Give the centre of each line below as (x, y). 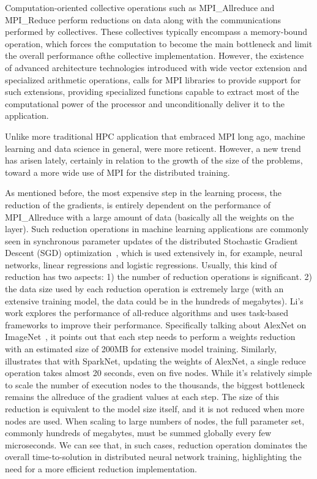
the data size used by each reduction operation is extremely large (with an (144, 289)
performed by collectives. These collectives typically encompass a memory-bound (156, 32)
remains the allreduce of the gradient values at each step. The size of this (142, 397)
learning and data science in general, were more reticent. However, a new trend (153, 148)
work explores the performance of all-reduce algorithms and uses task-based (147, 313)
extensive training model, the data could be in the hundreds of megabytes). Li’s (154, 300)
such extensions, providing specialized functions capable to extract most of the (152, 92)
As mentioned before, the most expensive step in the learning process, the (144, 193)
